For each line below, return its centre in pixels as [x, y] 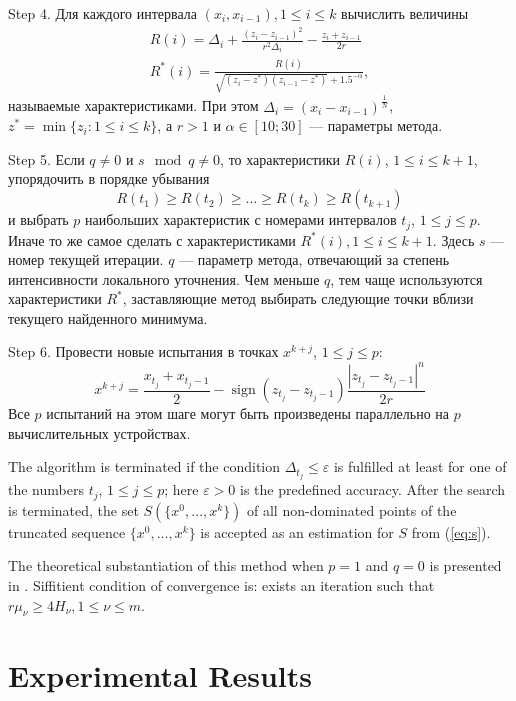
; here [181, 489]
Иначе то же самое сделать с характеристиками [152, 239]
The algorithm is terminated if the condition [144, 466]
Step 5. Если [46, 158]
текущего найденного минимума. [108, 317]
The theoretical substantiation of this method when [166, 565]
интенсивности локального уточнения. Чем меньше [164, 278]
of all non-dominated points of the [352, 509]
